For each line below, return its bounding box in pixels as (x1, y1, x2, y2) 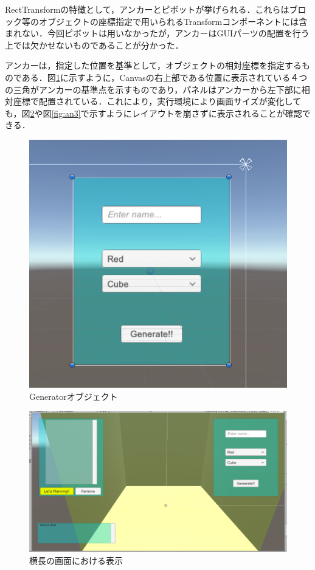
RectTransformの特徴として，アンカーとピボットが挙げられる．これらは (5, 3, 289, 15)
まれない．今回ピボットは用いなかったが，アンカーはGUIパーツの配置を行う (5, 27, 310, 39)
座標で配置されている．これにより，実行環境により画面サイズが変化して (13, 95, 302, 108)
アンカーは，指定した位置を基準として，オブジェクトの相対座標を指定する (5, 59, 302, 72)
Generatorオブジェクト (29, 390, 118, 402)
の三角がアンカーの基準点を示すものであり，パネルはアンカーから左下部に (5, 83, 302, 95)
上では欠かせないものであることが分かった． (5, 38, 184, 51)
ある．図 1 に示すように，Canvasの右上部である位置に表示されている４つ (21, 70, 308, 83)
